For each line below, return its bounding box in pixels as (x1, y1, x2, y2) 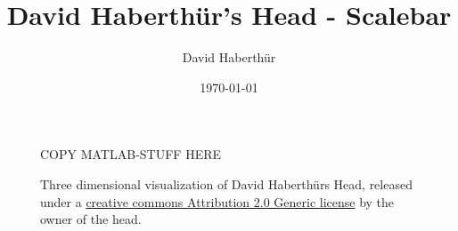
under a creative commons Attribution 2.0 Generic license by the (40, 192, 395, 211)
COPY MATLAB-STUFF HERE (40, 145, 222, 163)
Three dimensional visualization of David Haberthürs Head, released (40, 174, 413, 193)
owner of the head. (40, 210, 142, 228)
